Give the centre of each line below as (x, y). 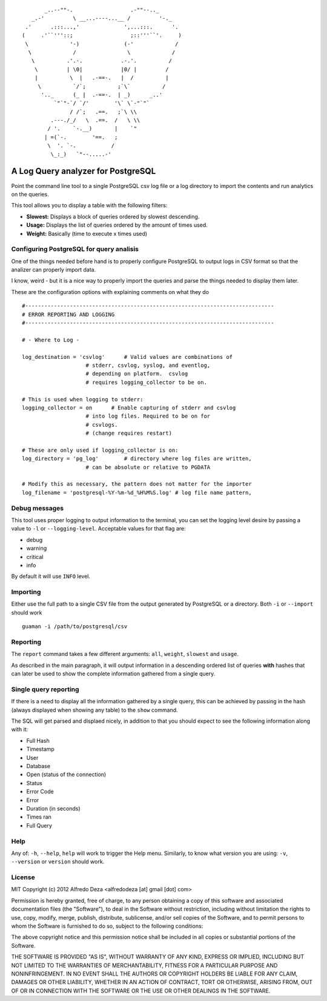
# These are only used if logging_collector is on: (100, 450)
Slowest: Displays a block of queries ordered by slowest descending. (113, 216)
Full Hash (38, 740)
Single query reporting (45, 689)
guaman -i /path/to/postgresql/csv (75, 627)
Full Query (39, 825)
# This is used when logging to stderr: (83, 399)
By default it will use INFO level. (51, 577)
